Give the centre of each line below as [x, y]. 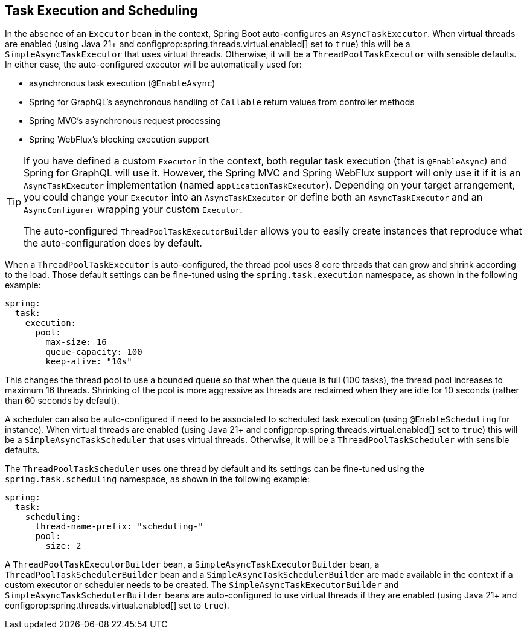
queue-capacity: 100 [94, 352]
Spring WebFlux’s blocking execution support [119, 140]
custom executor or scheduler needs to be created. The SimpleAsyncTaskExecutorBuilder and [202, 585]
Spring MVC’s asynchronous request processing [125, 121]
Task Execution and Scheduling [101, 11]
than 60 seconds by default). [62, 401]
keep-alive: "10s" [89, 362]
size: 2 [63, 546]
